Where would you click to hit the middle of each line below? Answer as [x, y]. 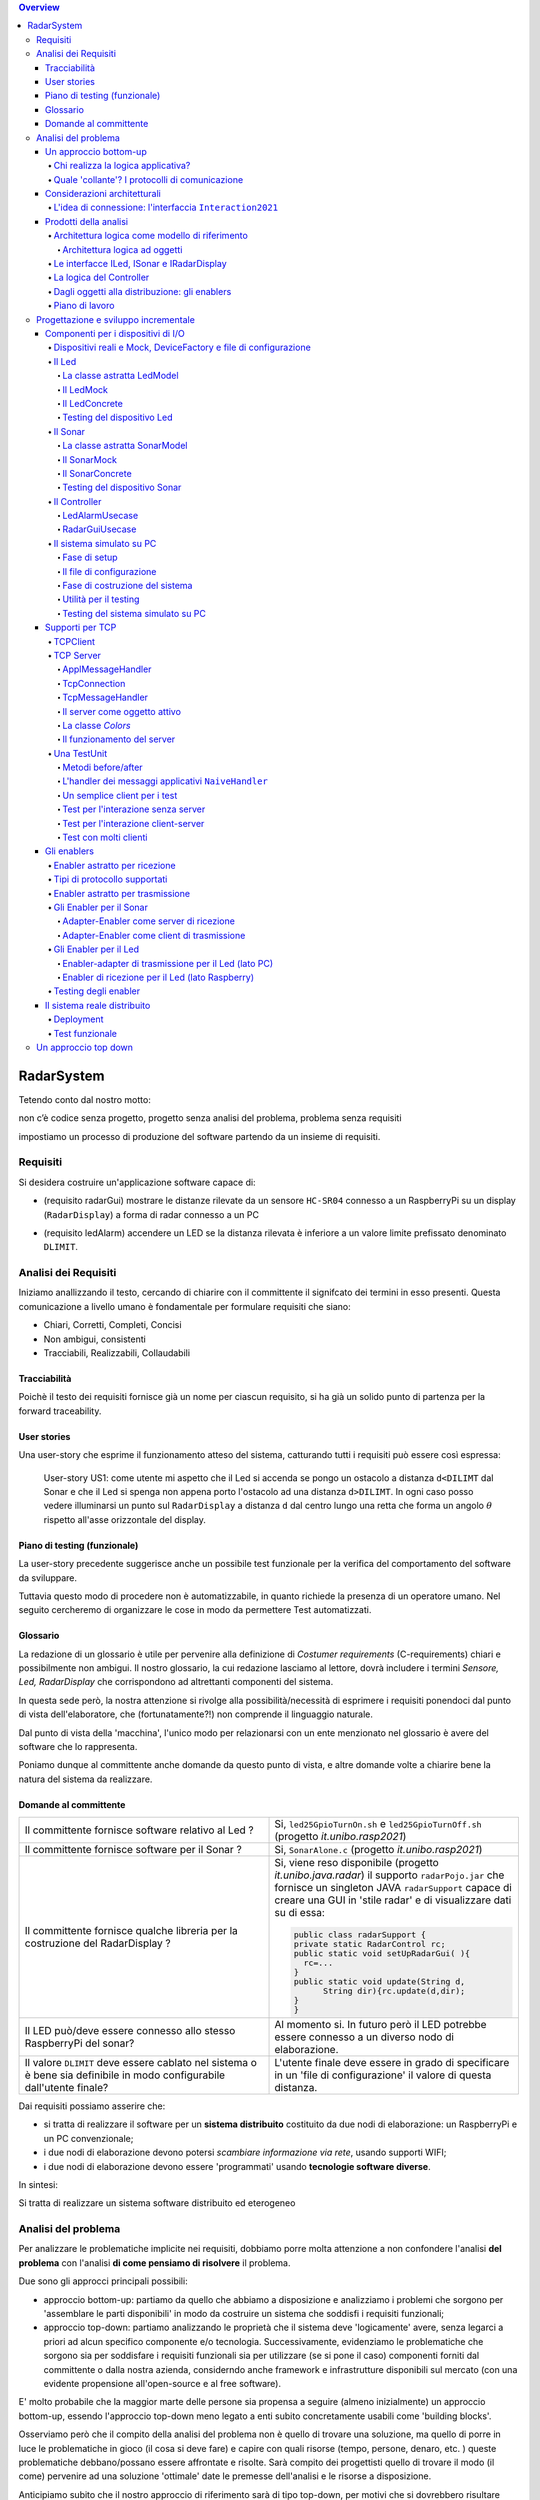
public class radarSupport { [360, 1935]
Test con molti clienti [105, 837]
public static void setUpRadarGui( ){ [381, 1953]
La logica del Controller [101, 277]
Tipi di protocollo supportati [110, 879]
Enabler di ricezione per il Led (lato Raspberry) [158, 977]
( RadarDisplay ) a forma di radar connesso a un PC [151, 1214]
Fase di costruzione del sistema [127, 586]
